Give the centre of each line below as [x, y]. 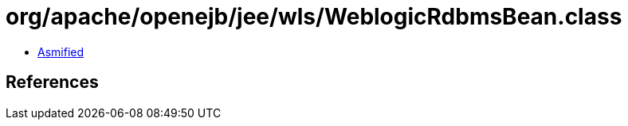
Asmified [61, 52]
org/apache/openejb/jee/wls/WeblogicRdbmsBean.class [314, 17]
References [52, 82]
